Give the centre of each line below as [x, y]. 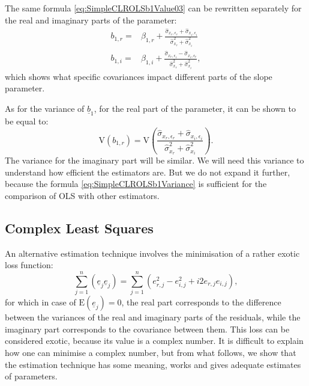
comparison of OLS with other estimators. [82, 196]
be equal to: [27, 121]
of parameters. [31, 376]
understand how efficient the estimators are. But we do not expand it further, [148, 172]
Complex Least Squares [79, 228]
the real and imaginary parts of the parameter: [91, 20]
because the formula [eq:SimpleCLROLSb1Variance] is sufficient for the [136, 184]
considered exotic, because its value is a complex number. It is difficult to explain [154, 341]
